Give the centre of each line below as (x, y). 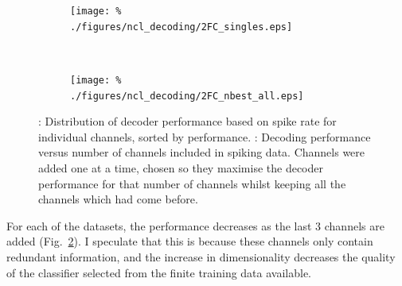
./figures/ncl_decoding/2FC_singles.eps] (181, 27)
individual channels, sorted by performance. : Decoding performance (205, 136)
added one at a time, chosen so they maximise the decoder (181, 168)
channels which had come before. (118, 199)
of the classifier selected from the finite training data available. (159, 272)
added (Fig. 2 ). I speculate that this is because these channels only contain (190, 241)
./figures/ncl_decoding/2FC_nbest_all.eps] (187, 96)
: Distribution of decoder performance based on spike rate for (187, 121)
